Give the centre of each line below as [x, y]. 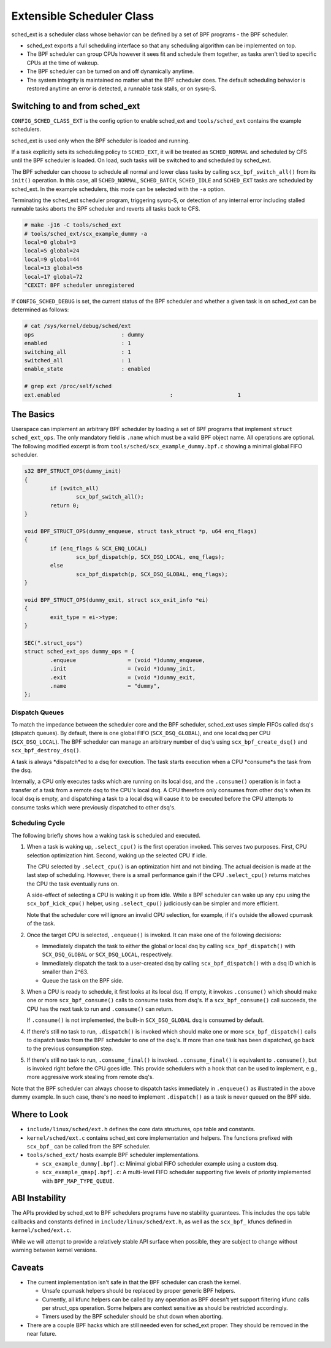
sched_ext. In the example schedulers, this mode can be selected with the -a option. [118, 189]
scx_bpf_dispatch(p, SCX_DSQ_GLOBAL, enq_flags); [152, 574]
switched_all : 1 [78, 360]
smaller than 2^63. [65, 972]
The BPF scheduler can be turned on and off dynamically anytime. [110, 71]
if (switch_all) [74, 488]
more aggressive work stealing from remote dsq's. [90, 1077]
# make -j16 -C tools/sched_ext [73, 225]
